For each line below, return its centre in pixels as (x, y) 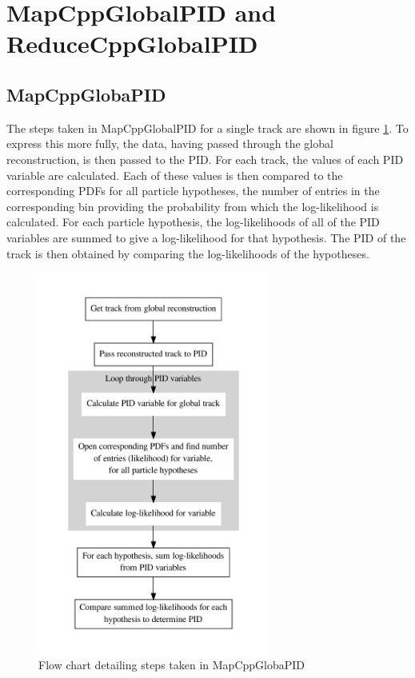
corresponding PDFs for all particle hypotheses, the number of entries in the (193, 191)
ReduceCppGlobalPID (132, 44)
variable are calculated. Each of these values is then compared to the (175, 175)
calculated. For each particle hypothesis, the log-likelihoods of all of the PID (193, 222)
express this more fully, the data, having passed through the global (170, 144)
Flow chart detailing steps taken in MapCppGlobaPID (172, 665)
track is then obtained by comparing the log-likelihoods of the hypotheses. (188, 253)
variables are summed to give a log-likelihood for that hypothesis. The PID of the (206, 237)
